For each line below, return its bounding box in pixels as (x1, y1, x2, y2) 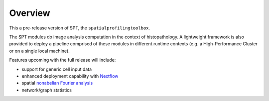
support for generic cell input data (21, 66, 92, 72)
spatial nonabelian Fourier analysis (21, 80, 93, 86)
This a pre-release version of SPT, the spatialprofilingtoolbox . (9, 25, 150, 31)
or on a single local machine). (9, 48, 70, 54)
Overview (9, 7, 50, 18)
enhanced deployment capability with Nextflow (21, 73, 119, 79)
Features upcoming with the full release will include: (9, 57, 116, 63)
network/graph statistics (21, 87, 72, 93)
